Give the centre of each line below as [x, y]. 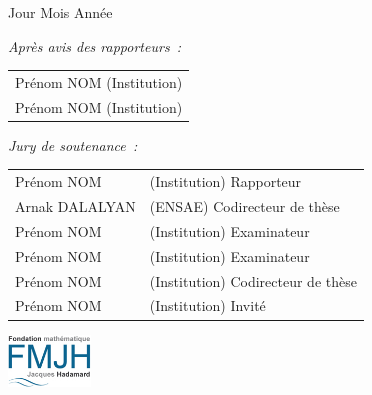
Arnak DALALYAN [75, 206]
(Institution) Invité [207, 305]
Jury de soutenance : [73, 144]
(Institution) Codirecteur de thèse [253, 280]
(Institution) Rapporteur [225, 181]
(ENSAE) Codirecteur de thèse [244, 206]
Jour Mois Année [60, 12]
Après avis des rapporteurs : [95, 45]
